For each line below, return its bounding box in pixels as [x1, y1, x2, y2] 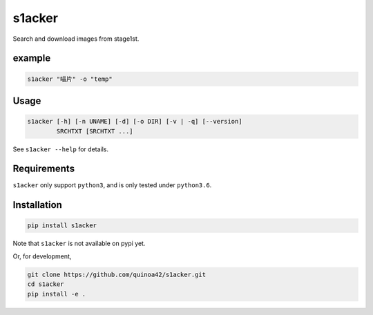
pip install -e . [27, 290, 86, 298]
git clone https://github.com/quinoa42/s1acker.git [27, 270, 207, 278]
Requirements [12, 163, 75, 175]
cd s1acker [27, 280, 64, 288]
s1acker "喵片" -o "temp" [27, 75, 113, 83]
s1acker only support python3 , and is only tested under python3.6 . [12, 181, 212, 189]
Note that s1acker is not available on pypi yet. [12, 239, 146, 248]
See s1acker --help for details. [12, 145, 109, 153]
